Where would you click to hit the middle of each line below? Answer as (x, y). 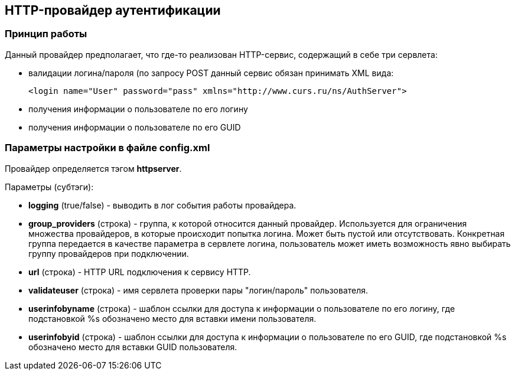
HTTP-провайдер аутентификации (113, 10)
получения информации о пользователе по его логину (138, 109)
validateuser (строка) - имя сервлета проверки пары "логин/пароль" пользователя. (198, 290)
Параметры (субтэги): (49, 187)
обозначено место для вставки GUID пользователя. (133, 347)
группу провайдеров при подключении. (109, 253)
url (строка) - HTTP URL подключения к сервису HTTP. (140, 272)
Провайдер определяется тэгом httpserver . (93, 168)
